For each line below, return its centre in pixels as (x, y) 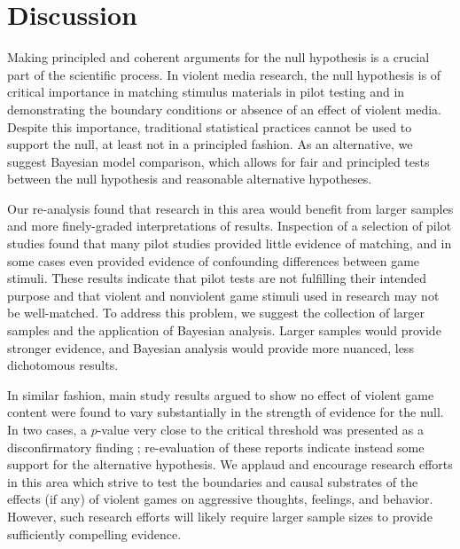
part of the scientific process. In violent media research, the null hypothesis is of (224, 74)
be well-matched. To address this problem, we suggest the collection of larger (216, 313)
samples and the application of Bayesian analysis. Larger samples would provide (224, 330)
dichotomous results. (63, 365)
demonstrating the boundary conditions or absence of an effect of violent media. (224, 109)
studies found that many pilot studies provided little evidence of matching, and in (230, 243)
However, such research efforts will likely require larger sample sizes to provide (220, 516)
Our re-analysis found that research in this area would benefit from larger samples (230, 208)
